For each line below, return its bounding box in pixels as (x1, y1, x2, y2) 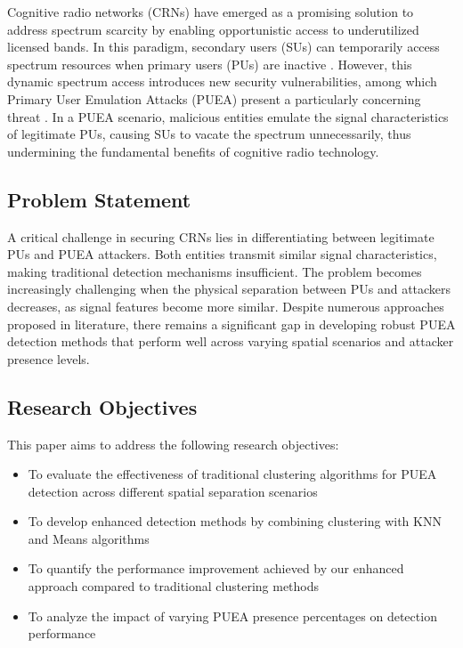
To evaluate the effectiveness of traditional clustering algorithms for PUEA (28, 465, 437, 483)
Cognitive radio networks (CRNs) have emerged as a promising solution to (7, 3, 414, 20)
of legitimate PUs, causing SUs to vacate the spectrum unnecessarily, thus (7, 125, 411, 143)
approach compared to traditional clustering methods (28, 577, 320, 595)
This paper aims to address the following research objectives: (7, 434, 339, 453)
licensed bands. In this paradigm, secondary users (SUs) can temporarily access (7, 37, 440, 56)
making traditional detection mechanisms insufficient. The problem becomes (7, 262, 422, 280)
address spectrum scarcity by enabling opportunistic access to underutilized (7, 20, 419, 38)
